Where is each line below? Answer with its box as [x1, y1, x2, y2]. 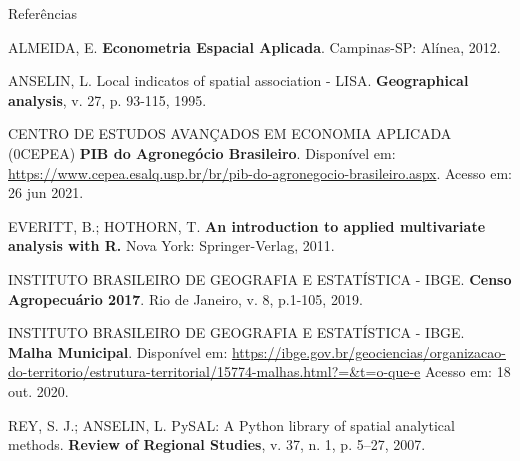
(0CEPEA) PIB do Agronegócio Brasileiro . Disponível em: [8, 142, 396, 163]
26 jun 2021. [8, 182, 84, 203]
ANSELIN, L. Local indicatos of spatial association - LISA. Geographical [8, 70, 469, 91]
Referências [8, 3, 78, 23]
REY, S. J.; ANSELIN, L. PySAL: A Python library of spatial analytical [8, 414, 455, 435]
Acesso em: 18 [425, 361, 511, 382]
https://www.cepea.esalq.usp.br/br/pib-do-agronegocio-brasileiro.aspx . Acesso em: [8, 162, 512, 183]
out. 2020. [8, 380, 69, 401]
